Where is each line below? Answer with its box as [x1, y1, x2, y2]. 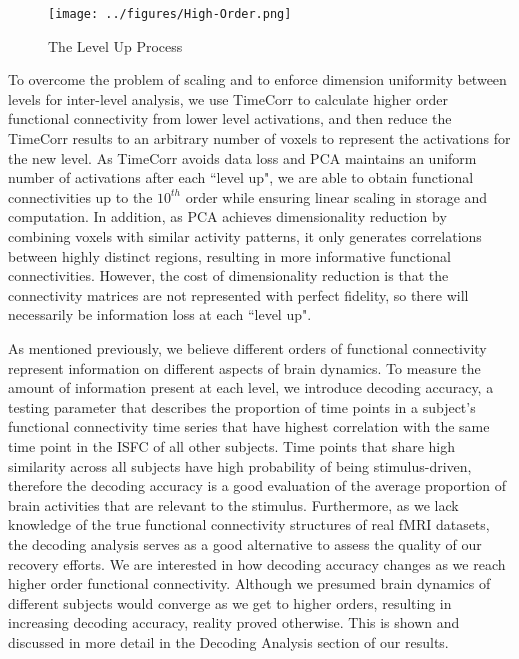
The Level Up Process [48, 35, 183, 56]
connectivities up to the [8, 186, 153, 207]
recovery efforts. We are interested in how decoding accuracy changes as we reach [8, 553, 506, 574]
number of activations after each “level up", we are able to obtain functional [8, 167, 474, 188]
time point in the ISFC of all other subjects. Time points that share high [8, 435, 456, 456]
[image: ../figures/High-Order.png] [48, 7, 292, 21]
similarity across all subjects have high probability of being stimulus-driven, [8, 455, 472, 476]
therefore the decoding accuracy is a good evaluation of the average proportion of [8, 475, 507, 496]
